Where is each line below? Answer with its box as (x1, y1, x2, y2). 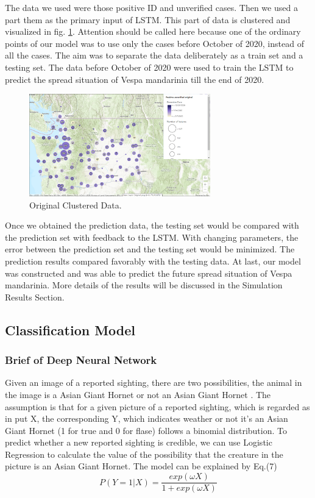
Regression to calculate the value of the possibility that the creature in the (5, 447, 283, 460)
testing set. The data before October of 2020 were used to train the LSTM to (5, 60, 294, 73)
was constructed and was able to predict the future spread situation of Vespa (5, 266, 292, 279)
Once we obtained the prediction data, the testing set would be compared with (5, 219, 299, 232)
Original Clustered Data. (29, 198, 122, 211)
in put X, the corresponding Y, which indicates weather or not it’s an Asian (5, 412, 288, 425)
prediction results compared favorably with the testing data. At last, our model (5, 254, 301, 267)
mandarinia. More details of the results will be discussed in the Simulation (5, 279, 283, 291)
